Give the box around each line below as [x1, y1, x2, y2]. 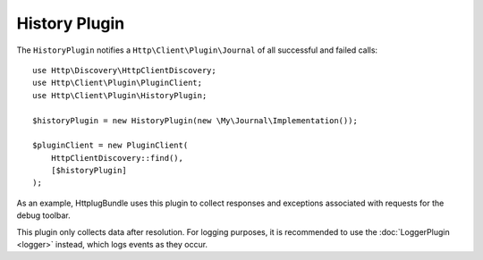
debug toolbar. [16, 210, 71, 221]
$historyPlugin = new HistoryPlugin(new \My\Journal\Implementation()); [32, 115, 358, 125]
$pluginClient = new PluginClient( [32, 140, 189, 151]
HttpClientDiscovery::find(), [50, 153, 183, 163]
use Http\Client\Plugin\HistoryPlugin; [32, 90, 208, 100]
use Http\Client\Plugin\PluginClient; [32, 78, 203, 88]
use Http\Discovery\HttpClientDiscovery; [32, 65, 216, 75]
